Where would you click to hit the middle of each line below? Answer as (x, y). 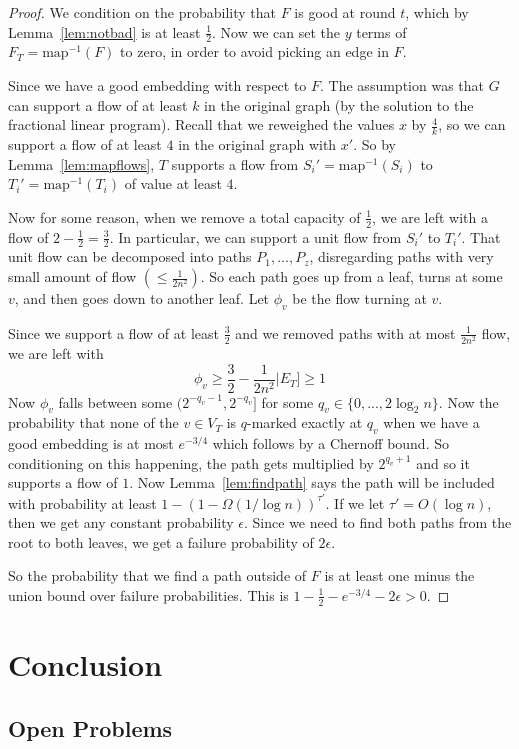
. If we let (355, 502)
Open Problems (90, 727)
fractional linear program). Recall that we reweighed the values (201, 124)
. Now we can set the (276, 31)
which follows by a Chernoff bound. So (330, 443)
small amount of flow (72, 276)
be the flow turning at (359, 298)
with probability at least (82, 502)
